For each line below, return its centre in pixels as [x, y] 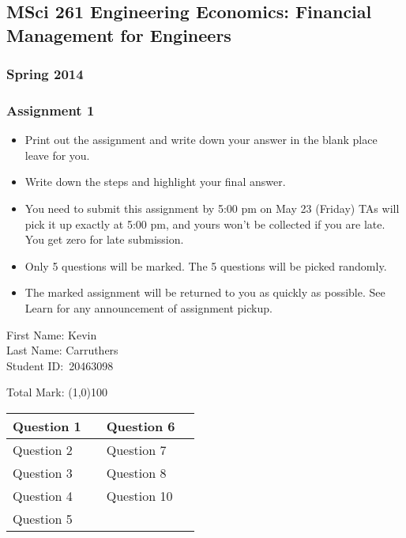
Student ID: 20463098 [60, 365]
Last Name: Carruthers [62, 350]
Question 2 [43, 449]
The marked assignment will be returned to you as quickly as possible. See [205, 292]
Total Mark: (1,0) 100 [57, 392]
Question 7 [136, 449]
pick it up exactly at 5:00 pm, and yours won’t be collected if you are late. [205, 224]
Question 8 [136, 472]
